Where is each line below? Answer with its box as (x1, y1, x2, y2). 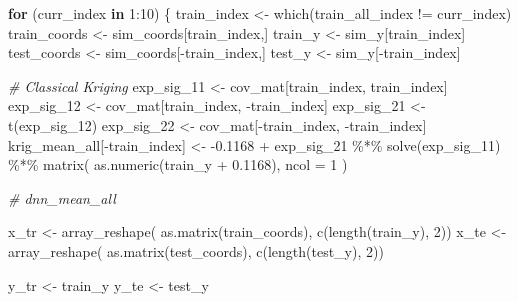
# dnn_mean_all (8, 187, 116, 208)
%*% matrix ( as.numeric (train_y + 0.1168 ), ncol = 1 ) (8, 154, 348, 175)
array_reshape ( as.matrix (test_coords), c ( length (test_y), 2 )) (8, 240, 384, 261)
